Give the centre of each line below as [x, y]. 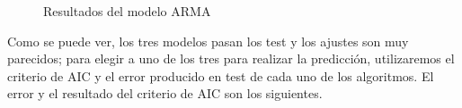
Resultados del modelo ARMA [127, 11]
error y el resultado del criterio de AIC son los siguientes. [165, 93]
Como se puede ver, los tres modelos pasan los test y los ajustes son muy [208, 41]
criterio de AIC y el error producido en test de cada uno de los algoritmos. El [221, 75]
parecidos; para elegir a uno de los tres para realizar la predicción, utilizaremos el [231, 58]
